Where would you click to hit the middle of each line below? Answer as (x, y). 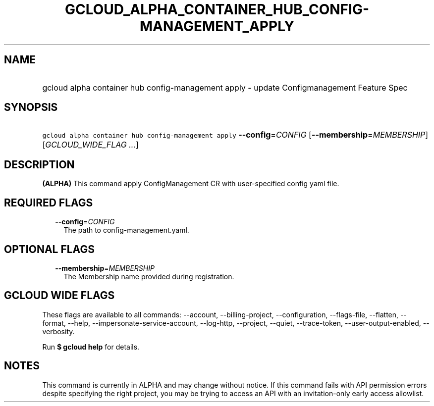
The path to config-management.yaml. (126, 230)
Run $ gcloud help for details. (91, 347)
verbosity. (58, 331)
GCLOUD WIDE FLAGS (59, 296)
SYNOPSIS (31, 107)
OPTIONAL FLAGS (49, 249)
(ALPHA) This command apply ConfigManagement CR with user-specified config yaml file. (191, 184)
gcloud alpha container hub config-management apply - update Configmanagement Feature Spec (225, 87)
